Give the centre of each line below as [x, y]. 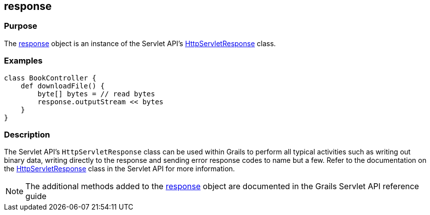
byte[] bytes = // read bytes [96, 94]
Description [27, 134]
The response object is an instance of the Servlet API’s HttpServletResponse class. [140, 43]
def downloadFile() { [63, 86]
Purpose [21, 26]
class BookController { [50, 78]
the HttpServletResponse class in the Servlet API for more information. [119, 169]
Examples [23, 61]
